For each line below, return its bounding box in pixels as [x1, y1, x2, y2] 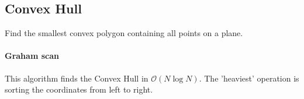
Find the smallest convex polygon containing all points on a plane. [5, 27, 243, 39]
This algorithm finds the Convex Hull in [5, 72, 148, 84]
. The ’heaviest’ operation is [199, 72, 299, 84]
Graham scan [5, 49, 59, 62]
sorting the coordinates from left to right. [5, 83, 153, 96]
